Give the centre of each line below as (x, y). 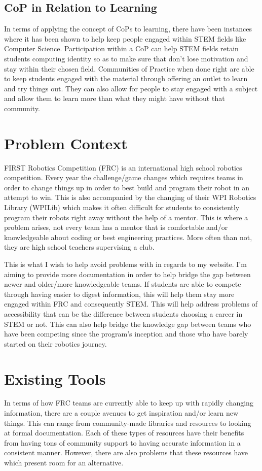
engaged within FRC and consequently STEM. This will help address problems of (131, 304)
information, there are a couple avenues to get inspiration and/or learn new (121, 413)
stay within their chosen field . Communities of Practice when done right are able (129, 68)
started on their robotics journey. (55, 343)
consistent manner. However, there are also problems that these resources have (126, 452)
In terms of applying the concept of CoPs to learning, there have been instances (128, 29)
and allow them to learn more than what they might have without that (115, 98)
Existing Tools (55, 378)
